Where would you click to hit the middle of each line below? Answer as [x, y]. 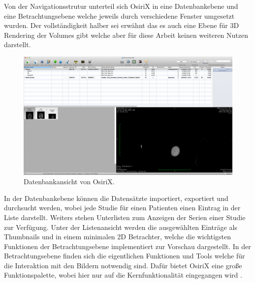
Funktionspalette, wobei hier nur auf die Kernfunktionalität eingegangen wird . [123, 275]
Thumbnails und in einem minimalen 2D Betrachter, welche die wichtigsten [118, 237]
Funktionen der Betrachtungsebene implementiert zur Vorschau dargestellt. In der [127, 246]
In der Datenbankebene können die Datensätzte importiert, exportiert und [116, 198]
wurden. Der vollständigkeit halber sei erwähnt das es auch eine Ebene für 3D [122, 25]
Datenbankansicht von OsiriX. [69, 182]
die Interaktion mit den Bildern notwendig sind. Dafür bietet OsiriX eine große [123, 265]
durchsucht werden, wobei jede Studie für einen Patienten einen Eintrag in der [122, 208]
